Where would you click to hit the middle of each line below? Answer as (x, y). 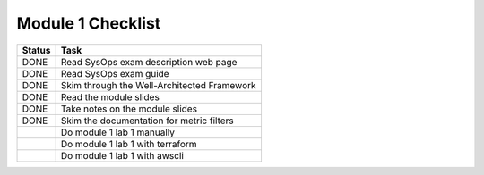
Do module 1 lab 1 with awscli (122, 155)
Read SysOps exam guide (115, 73)
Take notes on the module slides (129, 109)
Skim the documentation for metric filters (147, 121)
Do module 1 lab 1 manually (117, 132)
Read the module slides (110, 96)
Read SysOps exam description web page (149, 62)
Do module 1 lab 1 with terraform (129, 144)
